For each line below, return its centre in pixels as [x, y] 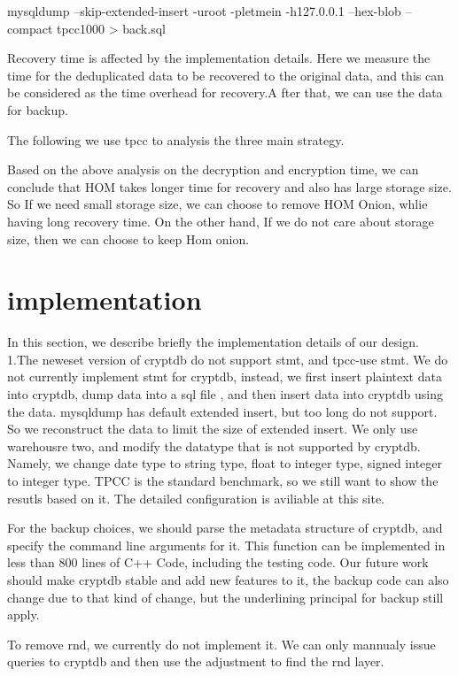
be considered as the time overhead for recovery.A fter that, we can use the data [225, 92]
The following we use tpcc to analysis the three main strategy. [176, 139]
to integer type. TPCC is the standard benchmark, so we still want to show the [223, 480]
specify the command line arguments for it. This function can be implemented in [226, 545]
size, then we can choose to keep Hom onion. [128, 238]
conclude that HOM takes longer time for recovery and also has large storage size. [229, 186]
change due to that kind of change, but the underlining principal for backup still [225, 597]
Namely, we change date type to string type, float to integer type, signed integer [225, 463]
